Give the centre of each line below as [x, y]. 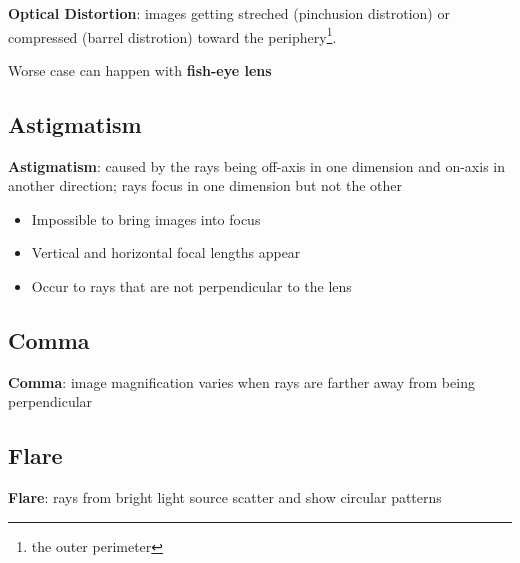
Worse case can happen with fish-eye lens [140, 69]
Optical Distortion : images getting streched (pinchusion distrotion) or [229, 13]
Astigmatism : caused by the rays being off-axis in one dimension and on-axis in [257, 165]
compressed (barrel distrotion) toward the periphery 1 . [172, 35]
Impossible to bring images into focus [146, 218]
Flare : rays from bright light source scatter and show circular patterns [225, 497]
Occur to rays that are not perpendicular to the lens [191, 286]
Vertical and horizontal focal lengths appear [166, 252]
